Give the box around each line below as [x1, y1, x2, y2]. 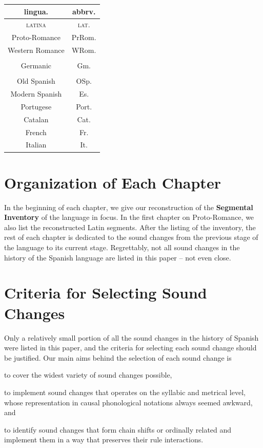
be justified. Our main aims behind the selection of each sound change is [4, 352, 232, 363]
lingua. [24, 6, 48, 16]
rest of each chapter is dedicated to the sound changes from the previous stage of [4, 232, 258, 242]
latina [26, 19, 46, 30]
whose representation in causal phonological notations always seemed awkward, [4, 397, 253, 407]
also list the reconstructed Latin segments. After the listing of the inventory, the [4, 221, 256, 232]
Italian [26, 139, 47, 150]
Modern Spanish [10, 88, 62, 99]
